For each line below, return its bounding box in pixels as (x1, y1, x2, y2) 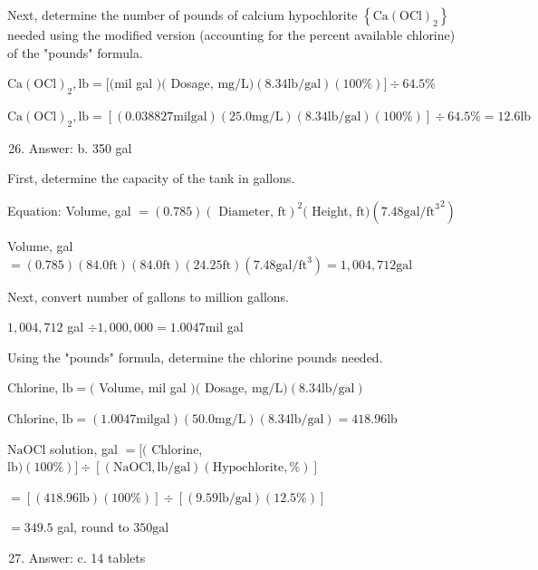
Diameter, (218, 205, 274, 218)
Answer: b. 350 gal (28, 138, 132, 157)
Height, (312, 200, 352, 219)
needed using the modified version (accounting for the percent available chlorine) (7, 25, 456, 43)
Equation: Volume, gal (7, 200, 131, 219)
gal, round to (57, 517, 130, 536)
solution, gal (50, 439, 118, 458)
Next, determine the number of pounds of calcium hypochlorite (7, 5, 358, 24)
